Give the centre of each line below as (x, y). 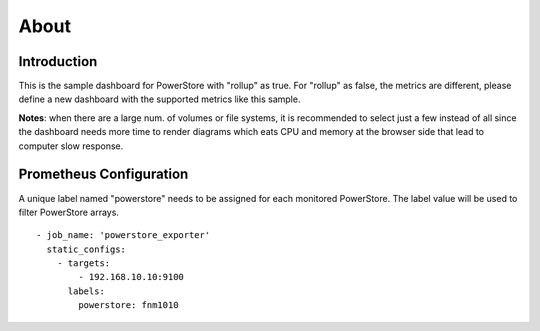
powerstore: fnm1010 (128, 305)
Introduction (58, 61)
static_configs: (86, 249)
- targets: (83, 263)
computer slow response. (71, 146)
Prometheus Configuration (103, 174)
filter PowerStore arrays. (69, 212)
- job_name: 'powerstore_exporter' (123, 235)
